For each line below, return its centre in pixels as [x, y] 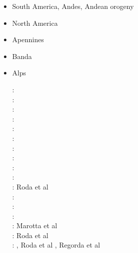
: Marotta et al [35, 225]
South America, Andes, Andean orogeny [73, 6]
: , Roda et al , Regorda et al [56, 245]
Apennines [28, 39]
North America [35, 23]
